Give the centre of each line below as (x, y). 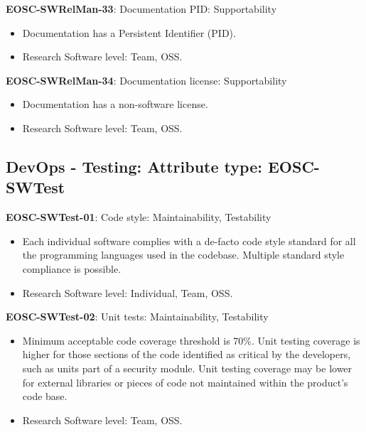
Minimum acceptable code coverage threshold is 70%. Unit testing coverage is (191, 340)
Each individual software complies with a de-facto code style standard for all (189, 241)
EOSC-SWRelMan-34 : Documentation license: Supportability (146, 80)
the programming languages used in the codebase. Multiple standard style (183, 255)
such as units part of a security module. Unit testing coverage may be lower (187, 368)
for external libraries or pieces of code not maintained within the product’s (185, 382)
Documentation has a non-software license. (115, 104)
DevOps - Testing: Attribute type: (134, 166)
